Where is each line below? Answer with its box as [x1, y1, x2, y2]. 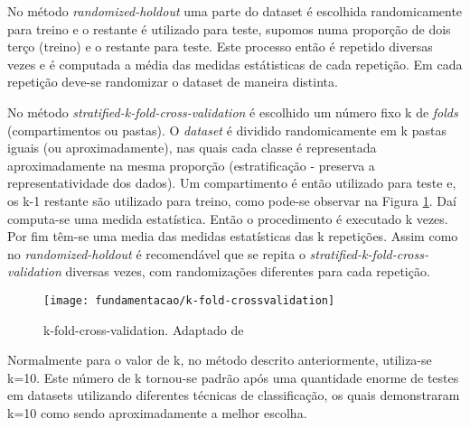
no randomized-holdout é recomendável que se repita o [7, 244, 305, 263]
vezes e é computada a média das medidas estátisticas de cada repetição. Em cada [7, 54, 463, 73]
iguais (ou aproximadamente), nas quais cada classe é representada [7, 138, 377, 157]
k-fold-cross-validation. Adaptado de [43, 320, 244, 339]
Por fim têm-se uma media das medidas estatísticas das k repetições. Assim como [7, 227, 458, 246]
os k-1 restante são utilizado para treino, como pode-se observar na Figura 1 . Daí [7, 191, 456, 209]
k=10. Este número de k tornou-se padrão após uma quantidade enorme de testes [7, 368, 459, 386]
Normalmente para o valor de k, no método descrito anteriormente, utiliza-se [7, 350, 432, 369]
